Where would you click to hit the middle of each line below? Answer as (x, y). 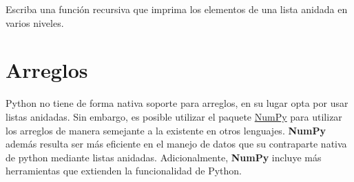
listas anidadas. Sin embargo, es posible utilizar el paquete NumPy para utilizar (174, 116)
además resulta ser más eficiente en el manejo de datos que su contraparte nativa (176, 144)
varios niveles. (35, 22)
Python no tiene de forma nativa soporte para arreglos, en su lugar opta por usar (177, 103)
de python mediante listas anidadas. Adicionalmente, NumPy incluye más (164, 157)
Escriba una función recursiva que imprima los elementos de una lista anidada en (177, 9)
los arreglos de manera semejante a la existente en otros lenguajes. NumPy (166, 130)
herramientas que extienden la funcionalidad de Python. (124, 171)
